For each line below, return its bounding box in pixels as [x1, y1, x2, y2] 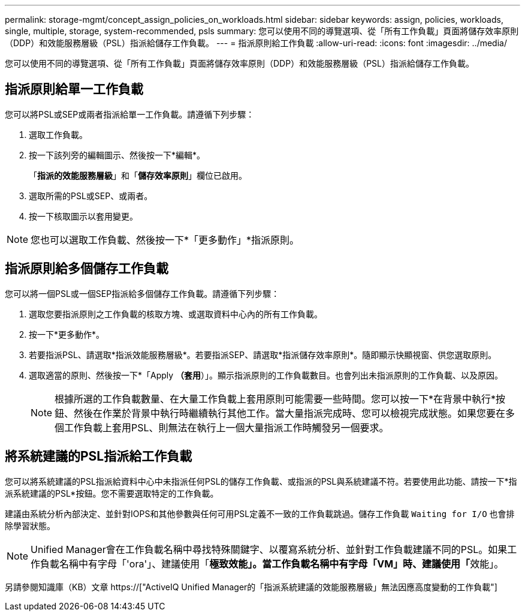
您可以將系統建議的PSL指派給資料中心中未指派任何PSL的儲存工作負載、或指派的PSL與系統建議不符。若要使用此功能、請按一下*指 [5, 476, 517, 486]
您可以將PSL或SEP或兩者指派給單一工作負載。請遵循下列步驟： [5, 109, 255, 119]
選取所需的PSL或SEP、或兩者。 [29, 190, 153, 201]
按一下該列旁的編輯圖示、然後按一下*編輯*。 [29, 149, 206, 160]
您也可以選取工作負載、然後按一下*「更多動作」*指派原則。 [31, 233, 300, 246]
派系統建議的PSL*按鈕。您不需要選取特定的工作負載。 [5, 488, 219, 498]
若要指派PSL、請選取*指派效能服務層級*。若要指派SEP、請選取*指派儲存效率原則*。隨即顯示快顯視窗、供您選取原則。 [29, 349, 497, 360]
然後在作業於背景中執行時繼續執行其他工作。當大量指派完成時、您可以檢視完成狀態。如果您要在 [74, 407, 506, 419]
